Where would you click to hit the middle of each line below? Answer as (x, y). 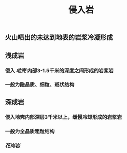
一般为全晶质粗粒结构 (30, 131)
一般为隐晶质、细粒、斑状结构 (40, 85)
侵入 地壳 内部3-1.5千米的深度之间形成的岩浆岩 (59, 70)
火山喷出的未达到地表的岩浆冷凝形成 (59, 38)
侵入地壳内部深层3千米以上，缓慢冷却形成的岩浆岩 (63, 117)
